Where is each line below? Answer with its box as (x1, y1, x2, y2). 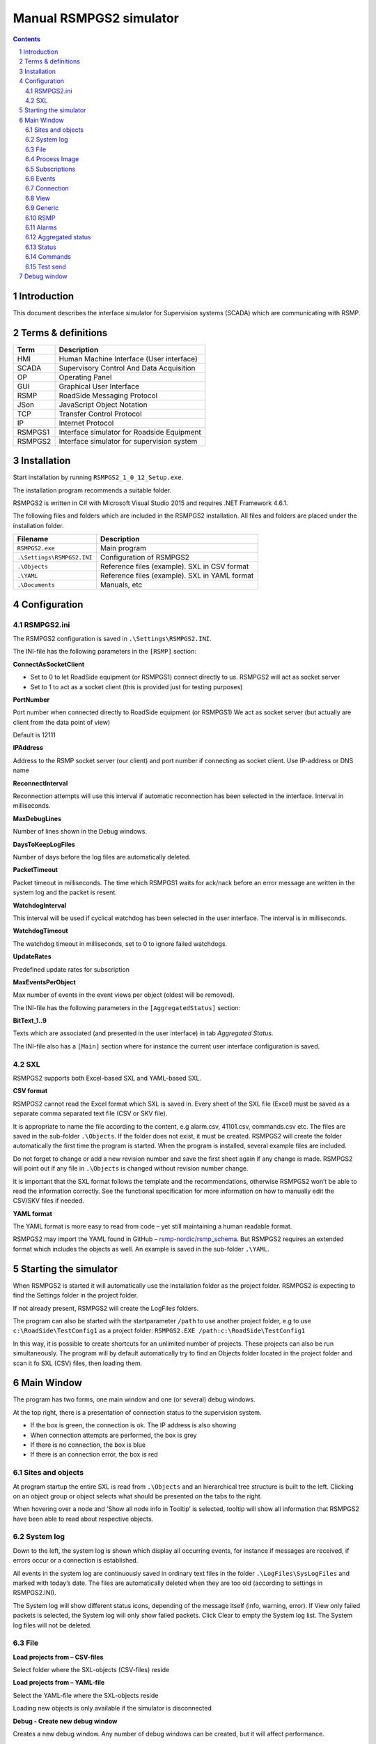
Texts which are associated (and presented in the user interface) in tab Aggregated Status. (13, 1029, 274, 1037)
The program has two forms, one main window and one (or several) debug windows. (13, 1395, 256, 1404)
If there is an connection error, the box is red (30, 1450, 158, 1459)
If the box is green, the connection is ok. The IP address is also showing (30, 1421, 237, 1429)
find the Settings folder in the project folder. (13, 1291, 139, 1300)
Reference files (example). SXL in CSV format (100, 562, 249, 571)
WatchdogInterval (13, 901, 67, 910)
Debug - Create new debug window (13, 1717, 118, 1725)
